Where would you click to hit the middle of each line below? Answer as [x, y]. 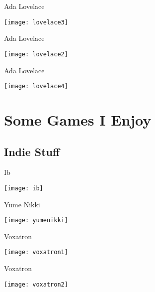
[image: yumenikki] [36, 220]
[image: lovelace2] [36, 54]
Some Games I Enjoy [78, 119]
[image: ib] [24, 188]
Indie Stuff [32, 151]
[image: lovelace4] [36, 86]
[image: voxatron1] [36, 252]
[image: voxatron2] [36, 284]
